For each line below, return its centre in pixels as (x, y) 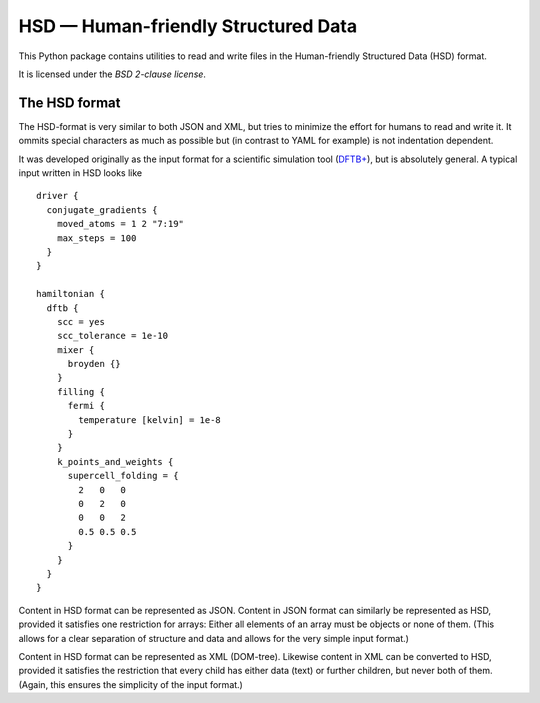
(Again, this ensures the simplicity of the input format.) (131, 684)
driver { (57, 196)
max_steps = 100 (96, 238)
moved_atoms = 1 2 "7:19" (120, 224)
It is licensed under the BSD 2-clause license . (112, 74)
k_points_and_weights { (115, 461)
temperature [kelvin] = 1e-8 (150, 419)
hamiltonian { (70, 294)
